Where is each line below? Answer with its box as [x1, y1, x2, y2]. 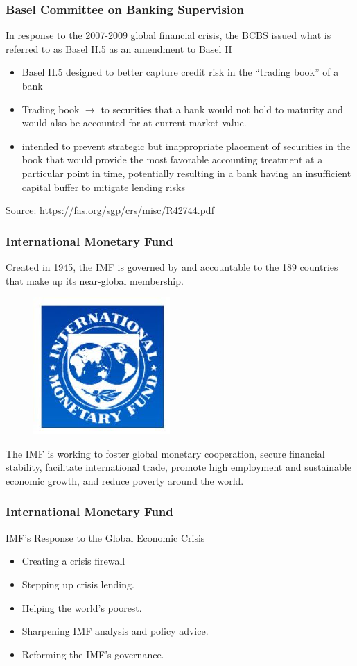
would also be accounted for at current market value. [21, 115, 247, 130]
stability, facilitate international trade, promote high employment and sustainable [6, 460, 351, 474]
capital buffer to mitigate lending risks [21, 179, 185, 194]
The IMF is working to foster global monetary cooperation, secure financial [6, 446, 325, 460]
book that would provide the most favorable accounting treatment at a [21, 152, 323, 167]
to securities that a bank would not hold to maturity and [101, 101, 343, 116]
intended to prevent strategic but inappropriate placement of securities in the [21, 138, 351, 153]
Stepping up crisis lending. [21, 576, 134, 591]
